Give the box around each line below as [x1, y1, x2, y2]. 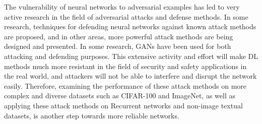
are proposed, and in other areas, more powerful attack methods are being [4, 31, 233, 41]
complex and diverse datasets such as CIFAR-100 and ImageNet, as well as [4, 90, 235, 101]
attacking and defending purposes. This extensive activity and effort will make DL [4, 50, 258, 61]
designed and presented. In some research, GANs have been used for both [4, 41, 231, 51]
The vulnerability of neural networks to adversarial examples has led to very [4, 2, 240, 12]
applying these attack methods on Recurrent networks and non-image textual [4, 100, 243, 110]
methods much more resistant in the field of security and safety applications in [4, 60, 247, 71]
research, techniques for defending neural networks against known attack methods [4, 21, 256, 32]
